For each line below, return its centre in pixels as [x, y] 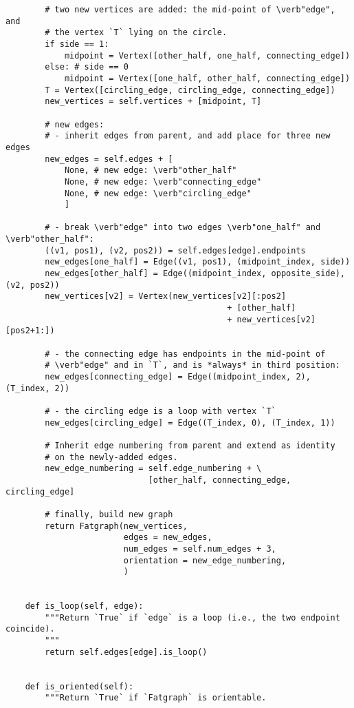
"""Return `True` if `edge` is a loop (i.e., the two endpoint [192, 617]
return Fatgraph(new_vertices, [116, 526]
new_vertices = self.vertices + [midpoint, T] [153, 102]
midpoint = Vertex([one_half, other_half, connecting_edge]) [207, 78]
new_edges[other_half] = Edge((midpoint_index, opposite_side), [195, 274]
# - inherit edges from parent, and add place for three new [188, 136]
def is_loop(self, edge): [84, 606]
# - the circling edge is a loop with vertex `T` [161, 411]
